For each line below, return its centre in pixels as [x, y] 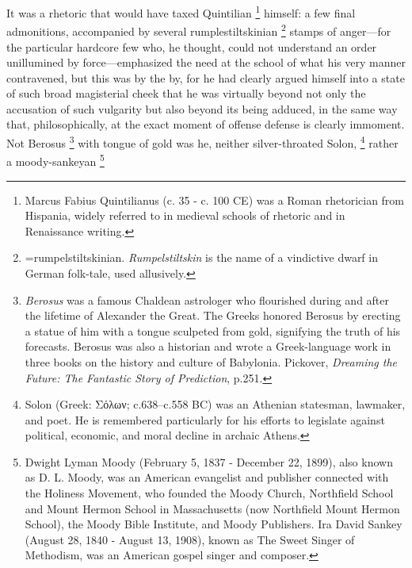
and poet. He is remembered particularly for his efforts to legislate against [205, 419]
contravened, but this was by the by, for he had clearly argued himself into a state [206, 77]
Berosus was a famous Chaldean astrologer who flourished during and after [207, 299]
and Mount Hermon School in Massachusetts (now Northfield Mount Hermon [212, 508]
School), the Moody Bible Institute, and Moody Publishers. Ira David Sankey [214, 524]
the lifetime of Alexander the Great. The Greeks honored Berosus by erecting [213, 315]
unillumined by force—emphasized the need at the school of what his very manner [206, 62]
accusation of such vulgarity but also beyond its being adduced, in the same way [202, 108]
